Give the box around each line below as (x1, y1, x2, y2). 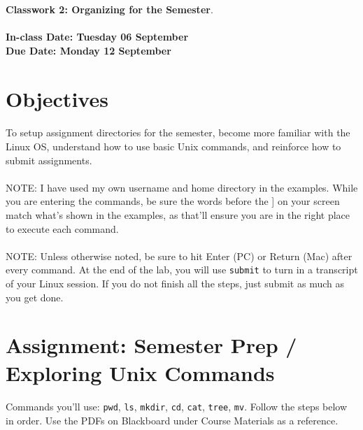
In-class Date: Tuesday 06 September (6, 29, 189, 44)
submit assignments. (6, 152, 92, 167)
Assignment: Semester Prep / (6, 331, 297, 359)
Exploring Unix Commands (6, 358, 275, 387)
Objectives (6, 84, 108, 113)
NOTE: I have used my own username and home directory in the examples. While (6, 180, 358, 194)
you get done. (6, 289, 64, 304)
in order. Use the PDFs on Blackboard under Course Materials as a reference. (6, 413, 339, 427)
